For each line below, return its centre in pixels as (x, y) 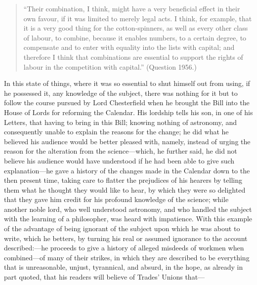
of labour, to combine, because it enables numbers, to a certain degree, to (135, 37)
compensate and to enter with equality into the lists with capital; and (129, 47)
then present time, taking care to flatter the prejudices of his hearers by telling (123, 180)
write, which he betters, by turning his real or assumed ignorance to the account (126, 238)
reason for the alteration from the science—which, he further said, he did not (121, 151)
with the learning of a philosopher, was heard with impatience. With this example (128, 219)
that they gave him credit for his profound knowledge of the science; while (116, 199)
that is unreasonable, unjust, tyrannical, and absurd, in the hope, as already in (124, 267)
